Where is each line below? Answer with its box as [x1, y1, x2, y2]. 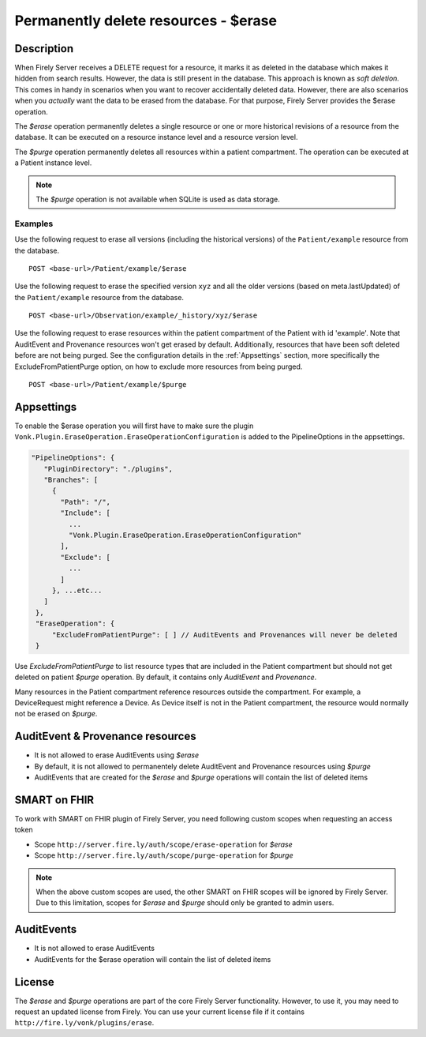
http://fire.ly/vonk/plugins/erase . [14, 1018, 155, 1028]
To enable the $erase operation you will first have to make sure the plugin [14, 421, 254, 430]
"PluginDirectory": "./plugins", [43, 464, 174, 473]
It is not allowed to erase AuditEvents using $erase [34, 750, 200, 760]
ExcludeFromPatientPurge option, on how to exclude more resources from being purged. [14, 362, 303, 371]
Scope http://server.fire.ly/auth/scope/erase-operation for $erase [34, 840, 293, 849]
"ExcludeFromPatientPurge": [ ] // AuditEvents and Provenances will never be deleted [51, 630, 398, 639]
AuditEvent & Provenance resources [14, 730, 196, 743]
